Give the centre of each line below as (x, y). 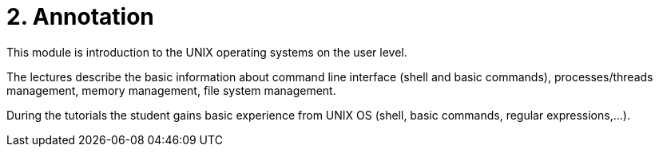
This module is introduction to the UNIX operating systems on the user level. (207, 52)
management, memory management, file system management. (171, 90)
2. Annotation (80, 17)
